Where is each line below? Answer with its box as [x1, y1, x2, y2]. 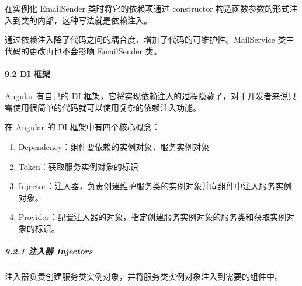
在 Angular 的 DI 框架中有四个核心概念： [5, 121, 160, 133]
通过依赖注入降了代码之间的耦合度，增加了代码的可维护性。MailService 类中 [5, 33, 294, 46]
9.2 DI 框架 [5, 67, 50, 79]
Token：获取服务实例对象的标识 [18, 160, 138, 172]
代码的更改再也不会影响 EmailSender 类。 [5, 44, 162, 57]
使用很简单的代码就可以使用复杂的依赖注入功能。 [12, 101, 201, 113]
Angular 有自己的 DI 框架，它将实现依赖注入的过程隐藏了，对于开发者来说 [5, 90, 289, 102]
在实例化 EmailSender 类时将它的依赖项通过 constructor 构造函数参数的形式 [5, 2, 290, 14]
